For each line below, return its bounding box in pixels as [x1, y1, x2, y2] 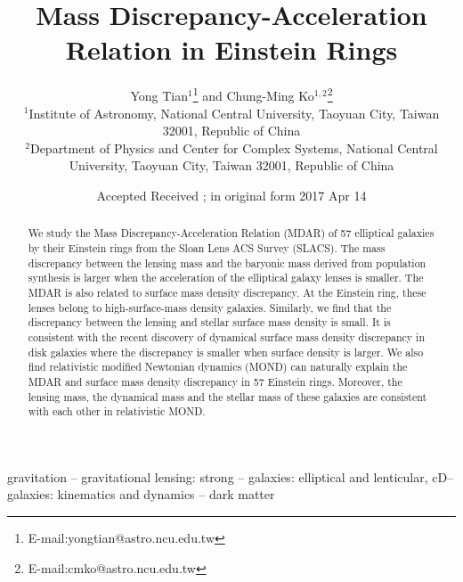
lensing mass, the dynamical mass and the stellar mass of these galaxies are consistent [28, 389, 427, 404]
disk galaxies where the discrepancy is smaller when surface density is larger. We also [28, 344, 424, 359]
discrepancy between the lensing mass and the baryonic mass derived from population [28, 255, 426, 270]
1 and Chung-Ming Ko [192, 84, 314, 104]
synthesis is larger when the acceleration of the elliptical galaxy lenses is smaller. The [28, 270, 424, 285]
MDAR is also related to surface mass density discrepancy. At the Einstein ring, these [28, 284, 426, 299]
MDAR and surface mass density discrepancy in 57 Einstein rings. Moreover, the [28, 373, 402, 389]
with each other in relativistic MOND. [28, 404, 206, 419]
